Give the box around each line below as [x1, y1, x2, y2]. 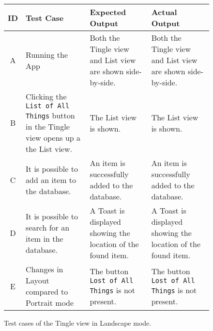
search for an [26, 221, 70, 233]
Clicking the [26, 91, 67, 102]
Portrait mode [26, 297, 74, 308]
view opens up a [26, 132, 81, 143]
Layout [26, 275, 49, 286]
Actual [151, 6, 177, 17]
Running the [26, 49, 68, 60]
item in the [26, 232, 63, 244]
